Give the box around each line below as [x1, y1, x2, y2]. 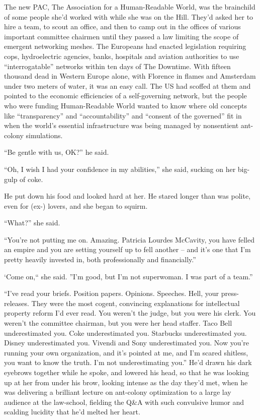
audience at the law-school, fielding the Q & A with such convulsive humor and [4, 396, 244, 407]
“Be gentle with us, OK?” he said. [4, 147, 109, 157]
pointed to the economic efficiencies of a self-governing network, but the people [4, 90, 247, 101]
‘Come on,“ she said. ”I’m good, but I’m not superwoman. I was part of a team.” [4, 271, 253, 281]
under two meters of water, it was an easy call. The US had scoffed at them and [4, 80, 251, 91]
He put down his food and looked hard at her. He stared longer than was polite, [4, 191, 251, 201]
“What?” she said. [4, 217, 60, 228]
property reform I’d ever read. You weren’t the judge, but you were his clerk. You [4, 308, 256, 318]
